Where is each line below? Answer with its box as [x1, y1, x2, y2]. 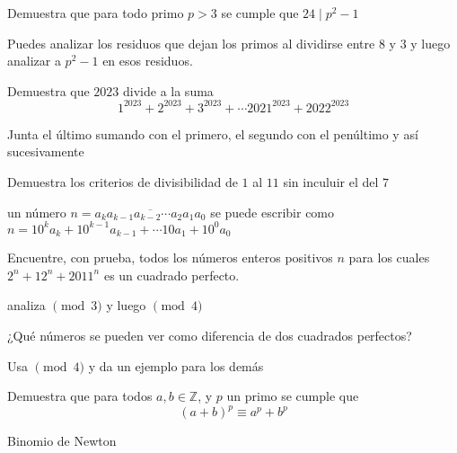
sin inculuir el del [283, 173, 379, 191]
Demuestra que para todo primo [7, 4, 184, 22]
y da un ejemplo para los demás [88, 356, 264, 375]
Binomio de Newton [7, 431, 117, 450]
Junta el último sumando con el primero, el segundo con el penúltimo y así [7, 124, 418, 143]
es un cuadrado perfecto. [103, 265, 240, 284]
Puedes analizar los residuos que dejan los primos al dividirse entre [7, 33, 375, 52]
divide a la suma [123, 81, 214, 100]
